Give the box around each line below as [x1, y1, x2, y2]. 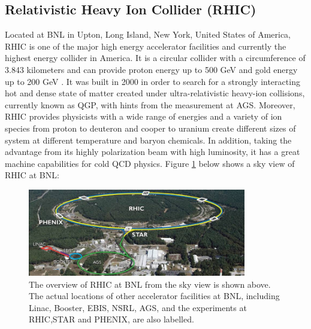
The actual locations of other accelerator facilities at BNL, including [29, 290, 280, 302]
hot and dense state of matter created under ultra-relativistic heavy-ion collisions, [5, 87, 305, 99]
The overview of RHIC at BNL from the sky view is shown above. [29, 278, 271, 290]
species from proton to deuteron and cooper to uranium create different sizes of [5, 121, 296, 134]
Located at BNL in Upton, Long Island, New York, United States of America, [5, 28, 291, 41]
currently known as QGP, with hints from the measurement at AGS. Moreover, [5, 98, 295, 111]
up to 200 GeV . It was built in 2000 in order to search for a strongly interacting [5, 75, 300, 87]
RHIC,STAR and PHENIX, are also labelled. [29, 313, 194, 325]
